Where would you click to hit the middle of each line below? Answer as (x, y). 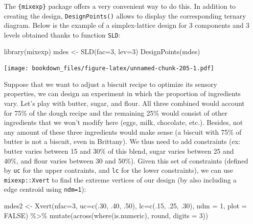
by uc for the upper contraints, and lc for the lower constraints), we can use (119, 170)
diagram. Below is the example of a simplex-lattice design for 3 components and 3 (127, 25)
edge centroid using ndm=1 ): (45, 189)
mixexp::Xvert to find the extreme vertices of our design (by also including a (120, 179)
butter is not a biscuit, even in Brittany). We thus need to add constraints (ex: (122, 141)
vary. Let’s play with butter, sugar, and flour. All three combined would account (124, 103)
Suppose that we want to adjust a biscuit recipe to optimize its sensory (111, 84)
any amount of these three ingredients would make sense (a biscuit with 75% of (123, 132)
